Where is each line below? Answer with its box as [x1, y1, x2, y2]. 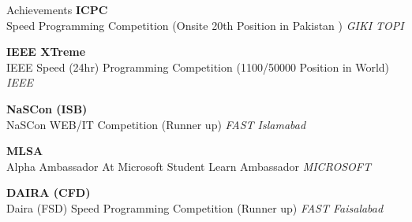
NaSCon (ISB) [6, 100, 88, 117]
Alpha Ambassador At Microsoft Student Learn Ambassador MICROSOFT [6, 157, 371, 174]
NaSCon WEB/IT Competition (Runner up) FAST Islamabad [6, 116, 306, 132]
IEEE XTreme [6, 43, 86, 60]
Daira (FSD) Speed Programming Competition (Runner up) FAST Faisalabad [6, 199, 384, 216]
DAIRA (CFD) [6, 184, 91, 201]
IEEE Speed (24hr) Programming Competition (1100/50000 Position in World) [6, 58, 390, 75]
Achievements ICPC [6, 2, 108, 17]
